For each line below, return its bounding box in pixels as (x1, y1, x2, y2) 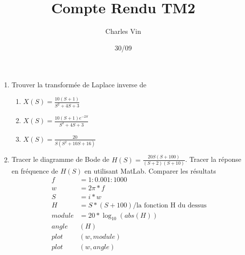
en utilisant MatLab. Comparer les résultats (84, 165, 216, 176)
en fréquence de (11, 165, 58, 176)
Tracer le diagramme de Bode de (11, 154, 110, 164)
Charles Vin (105, 26, 141, 36)
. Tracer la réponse (185, 154, 242, 164)
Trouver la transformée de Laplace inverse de (11, 79, 147, 90)
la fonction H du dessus (136, 202, 207, 209)
